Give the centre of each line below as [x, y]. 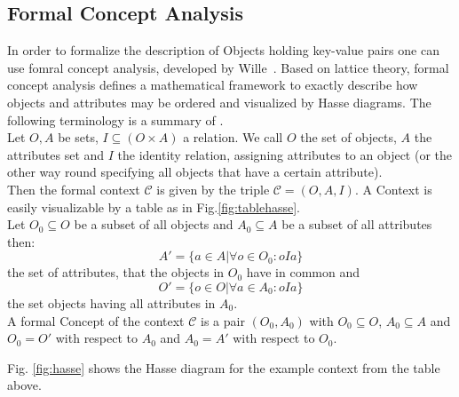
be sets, [78, 137]
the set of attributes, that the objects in [116, 272]
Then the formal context [74, 189]
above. [24, 385]
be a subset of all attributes [357, 224]
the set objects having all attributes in [111, 302]
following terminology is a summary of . [115, 119]
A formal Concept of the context [96, 320]
